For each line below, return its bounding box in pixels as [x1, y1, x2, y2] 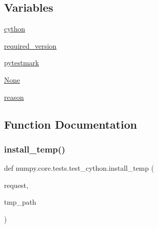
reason [4, 91, 24, 102]
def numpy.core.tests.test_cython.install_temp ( [4, 163, 154, 173]
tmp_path [4, 197, 36, 207]
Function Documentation [4, 116, 137, 132]
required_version [4, 40, 57, 51]
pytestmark [4, 57, 39, 68]
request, [4, 179, 28, 190]
